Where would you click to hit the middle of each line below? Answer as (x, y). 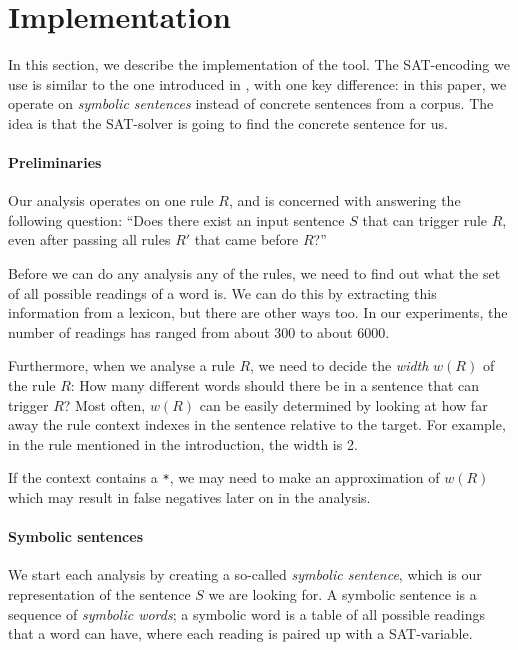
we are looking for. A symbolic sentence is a (342, 594)
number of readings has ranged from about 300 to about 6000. (199, 331)
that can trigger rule (425, 219)
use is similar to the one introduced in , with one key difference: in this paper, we (257, 83)
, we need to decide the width (339, 365)
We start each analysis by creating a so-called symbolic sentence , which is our (245, 574)
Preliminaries (55, 162)
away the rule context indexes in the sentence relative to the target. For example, (257, 424)
